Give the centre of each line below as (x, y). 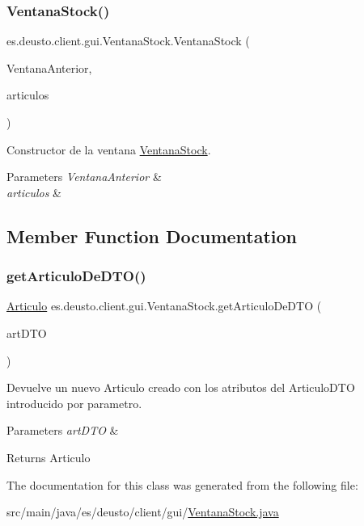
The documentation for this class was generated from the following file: (182, 484)
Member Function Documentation (152, 236)
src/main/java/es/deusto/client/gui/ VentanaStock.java (143, 512)
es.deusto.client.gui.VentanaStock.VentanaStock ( (128, 41)
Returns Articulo (49, 457)
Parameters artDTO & (63, 430)
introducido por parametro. (74, 403)
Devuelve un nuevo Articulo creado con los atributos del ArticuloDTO (181, 387)
